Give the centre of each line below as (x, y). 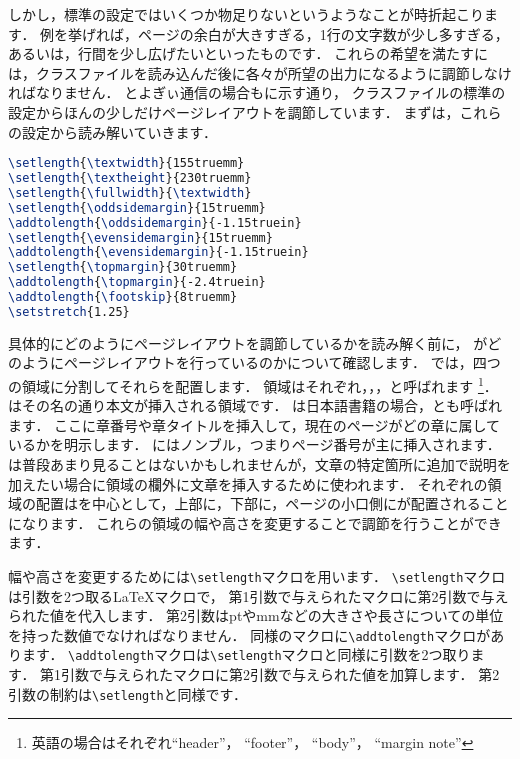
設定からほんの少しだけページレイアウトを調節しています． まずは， (234, 111)
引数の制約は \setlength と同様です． (128, 693)
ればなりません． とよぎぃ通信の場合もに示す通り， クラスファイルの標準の (257, 92)
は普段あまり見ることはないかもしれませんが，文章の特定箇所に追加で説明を (259, 464)
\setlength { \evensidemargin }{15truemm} (140, 237)
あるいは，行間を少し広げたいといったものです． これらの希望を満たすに (248, 53)
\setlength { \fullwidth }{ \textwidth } (130, 192)
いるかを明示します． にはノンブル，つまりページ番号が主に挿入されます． (254, 444)
